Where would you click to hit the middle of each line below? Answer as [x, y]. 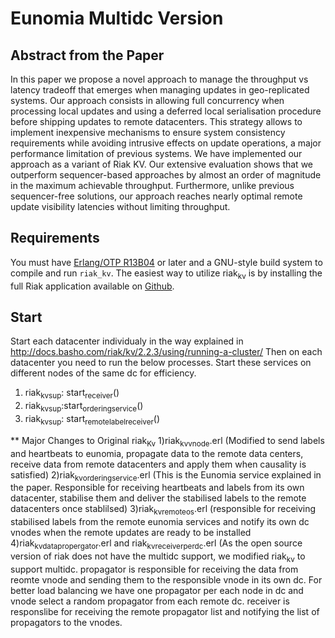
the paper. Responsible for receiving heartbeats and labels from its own [157, 488]
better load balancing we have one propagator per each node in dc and [157, 590]
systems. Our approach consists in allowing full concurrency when [147, 100]
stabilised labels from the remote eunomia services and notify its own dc [160, 522]
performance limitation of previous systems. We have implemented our [156, 153]
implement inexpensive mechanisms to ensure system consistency [148, 132]
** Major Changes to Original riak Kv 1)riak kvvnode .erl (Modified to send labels [167, 441]
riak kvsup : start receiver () [72, 394]
